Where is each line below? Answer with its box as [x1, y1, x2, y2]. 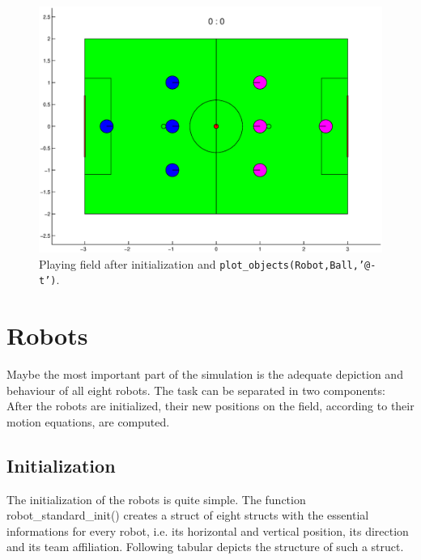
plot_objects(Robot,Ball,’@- [219, 259, 376, 271]
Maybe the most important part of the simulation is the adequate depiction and [6, 365, 403, 382]
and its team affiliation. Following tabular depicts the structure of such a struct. [6, 538, 404, 555]
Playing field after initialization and [39, 255, 216, 272]
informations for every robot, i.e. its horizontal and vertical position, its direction [6, 522, 409, 539]
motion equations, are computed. [6, 413, 170, 430]
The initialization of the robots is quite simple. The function [6, 490, 306, 507]
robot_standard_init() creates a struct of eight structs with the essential [6, 507, 369, 524]
